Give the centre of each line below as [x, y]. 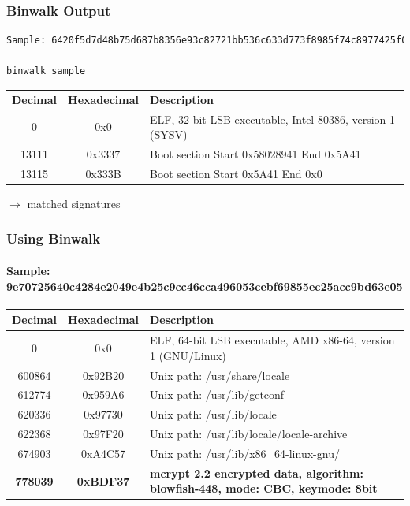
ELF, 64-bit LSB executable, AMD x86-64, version [272, 340]
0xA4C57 [104, 453]
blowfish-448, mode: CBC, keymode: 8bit [264, 488]
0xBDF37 [103, 480]
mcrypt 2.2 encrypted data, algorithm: [257, 473]
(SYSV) [169, 134]
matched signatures [74, 203]
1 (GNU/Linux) [188, 355]
